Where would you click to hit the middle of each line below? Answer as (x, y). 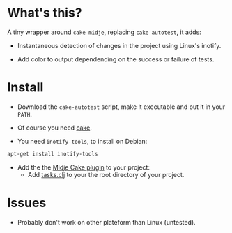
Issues (27, 203)
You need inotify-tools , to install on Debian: (82, 141)
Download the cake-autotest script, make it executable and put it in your (121, 107)
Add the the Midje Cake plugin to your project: (83, 167)
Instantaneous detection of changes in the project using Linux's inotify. (119, 45)
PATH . (25, 114)
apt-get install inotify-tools (53, 154)
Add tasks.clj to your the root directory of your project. (106, 174)
